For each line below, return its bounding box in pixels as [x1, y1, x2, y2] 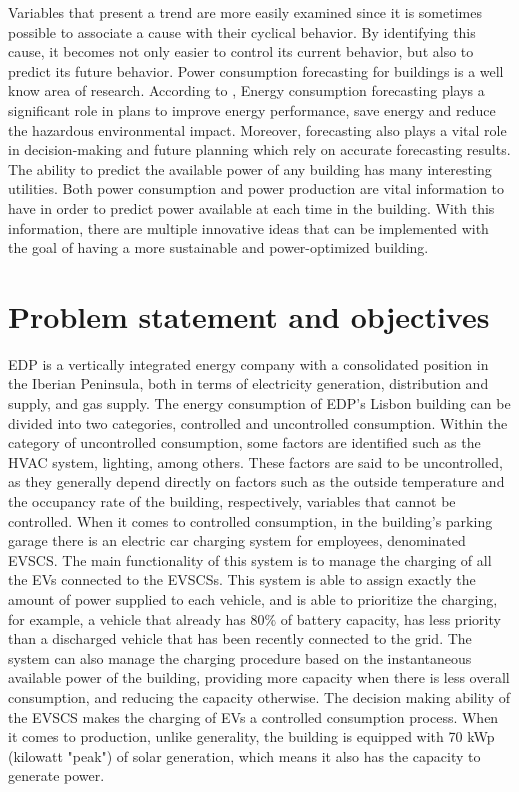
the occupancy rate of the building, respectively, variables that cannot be [8, 491, 456, 511]
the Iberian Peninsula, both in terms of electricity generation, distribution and [8, 373, 489, 394]
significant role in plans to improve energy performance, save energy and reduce [8, 99, 496, 120]
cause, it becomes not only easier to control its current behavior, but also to [8, 41, 474, 62]
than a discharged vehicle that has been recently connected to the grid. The [8, 628, 472, 649]
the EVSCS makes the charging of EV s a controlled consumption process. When [8, 706, 499, 727]
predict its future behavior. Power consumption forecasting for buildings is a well [8, 60, 504, 81]
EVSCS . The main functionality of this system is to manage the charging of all [8, 549, 492, 570]
